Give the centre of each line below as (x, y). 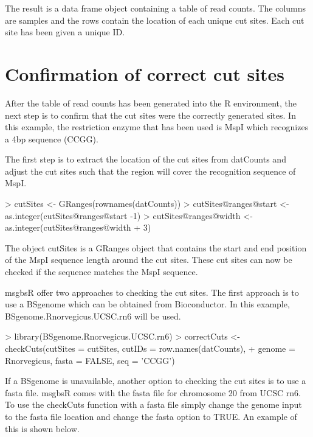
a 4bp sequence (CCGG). (52, 138)
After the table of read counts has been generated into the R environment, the (151, 103)
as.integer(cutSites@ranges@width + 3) (78, 227)
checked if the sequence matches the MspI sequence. (101, 272)
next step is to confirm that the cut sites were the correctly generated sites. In (150, 115)
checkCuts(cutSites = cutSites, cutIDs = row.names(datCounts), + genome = (150, 348)
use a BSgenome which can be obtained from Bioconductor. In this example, (147, 304)
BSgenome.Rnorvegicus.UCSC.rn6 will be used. (93, 316)
